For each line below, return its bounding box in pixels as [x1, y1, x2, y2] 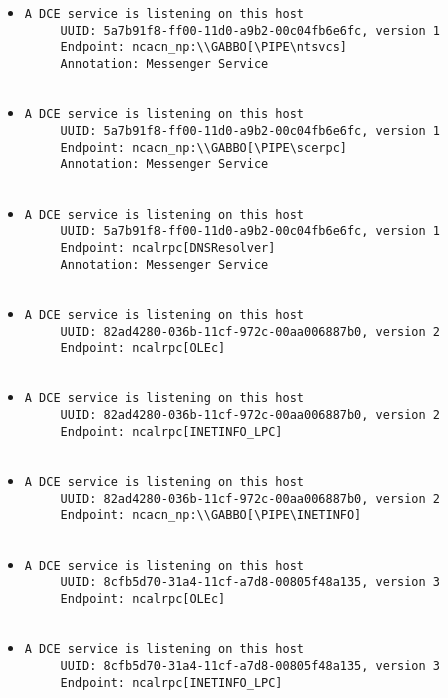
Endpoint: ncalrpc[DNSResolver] [60, 240, 276, 255]
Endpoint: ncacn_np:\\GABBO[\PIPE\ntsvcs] [60, 40, 347, 55]
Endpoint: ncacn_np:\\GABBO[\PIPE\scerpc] [60, 140, 347, 155]
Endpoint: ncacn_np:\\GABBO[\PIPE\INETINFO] [60, 508, 362, 523]
